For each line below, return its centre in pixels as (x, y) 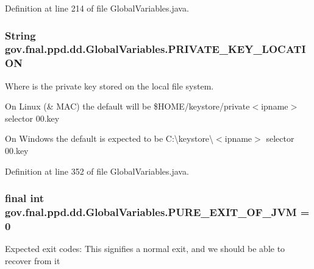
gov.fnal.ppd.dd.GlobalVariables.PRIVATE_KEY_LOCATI (155, 49)
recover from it (33, 260)
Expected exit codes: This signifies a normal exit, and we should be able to (145, 249)
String (20, 35)
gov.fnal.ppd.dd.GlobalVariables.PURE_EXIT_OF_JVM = (157, 212)
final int (24, 198)
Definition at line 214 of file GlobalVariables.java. (97, 8)
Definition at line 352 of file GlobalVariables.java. (97, 171)
